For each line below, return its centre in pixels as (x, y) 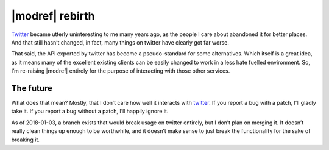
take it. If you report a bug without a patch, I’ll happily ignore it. (90, 111)
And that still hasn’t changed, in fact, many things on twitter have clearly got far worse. (120, 42)
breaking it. (25, 140)
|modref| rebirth (53, 16)
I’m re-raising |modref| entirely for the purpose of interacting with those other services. (121, 71)
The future (32, 88)
